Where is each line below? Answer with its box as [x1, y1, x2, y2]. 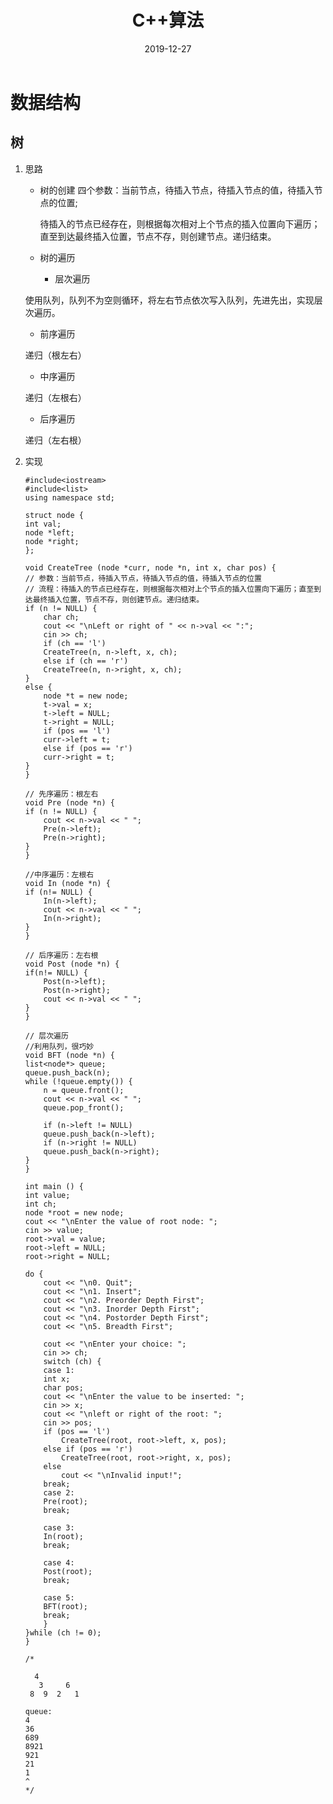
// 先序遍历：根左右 [24, 789, 99, 799]
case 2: [43, 1487, 75, 1498]
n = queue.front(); [43, 1085, 125, 1095]
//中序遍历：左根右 [24, 869, 95, 880]
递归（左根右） [24, 391, 87, 403]
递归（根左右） [24, 349, 87, 361]
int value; [24, 1190, 71, 1200]
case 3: [43, 1522, 75, 1533]
